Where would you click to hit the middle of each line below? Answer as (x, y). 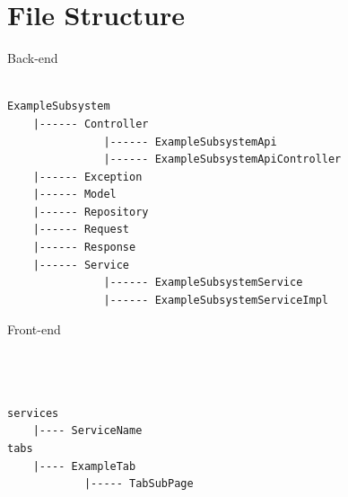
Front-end (34, 329)
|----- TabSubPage (139, 484)
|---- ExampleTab (84, 466)
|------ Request (81, 230)
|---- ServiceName (87, 431)
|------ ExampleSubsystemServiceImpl (216, 300)
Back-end (33, 58)
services (33, 413)
